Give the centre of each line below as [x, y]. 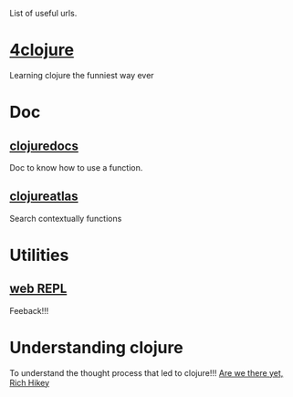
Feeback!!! [29, 310]
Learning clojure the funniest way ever [82, 75]
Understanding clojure [97, 347]
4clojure [42, 50]
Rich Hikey [30, 382]
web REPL [38, 289]
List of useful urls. [43, 13]
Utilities [39, 255]
